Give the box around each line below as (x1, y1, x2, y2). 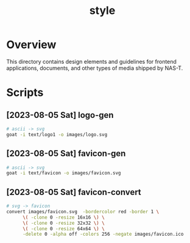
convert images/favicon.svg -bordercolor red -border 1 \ (6, 208, 160, 214)
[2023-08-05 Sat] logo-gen (6, 110, 114, 120)
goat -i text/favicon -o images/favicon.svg (6, 170, 121, 176)
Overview (6, 38, 57, 52)
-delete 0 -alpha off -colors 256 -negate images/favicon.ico (22, 231, 184, 238)
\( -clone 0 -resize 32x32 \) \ (22, 220, 105, 226)
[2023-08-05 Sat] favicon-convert (6, 187, 141, 197)
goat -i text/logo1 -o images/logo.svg (6, 131, 108, 137)
